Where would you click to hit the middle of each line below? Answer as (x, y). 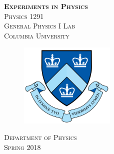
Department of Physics (40, 137)
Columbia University (37, 35)
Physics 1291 (24, 16)
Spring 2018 (22, 147)
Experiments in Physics (46, 6)
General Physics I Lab (40, 26)
